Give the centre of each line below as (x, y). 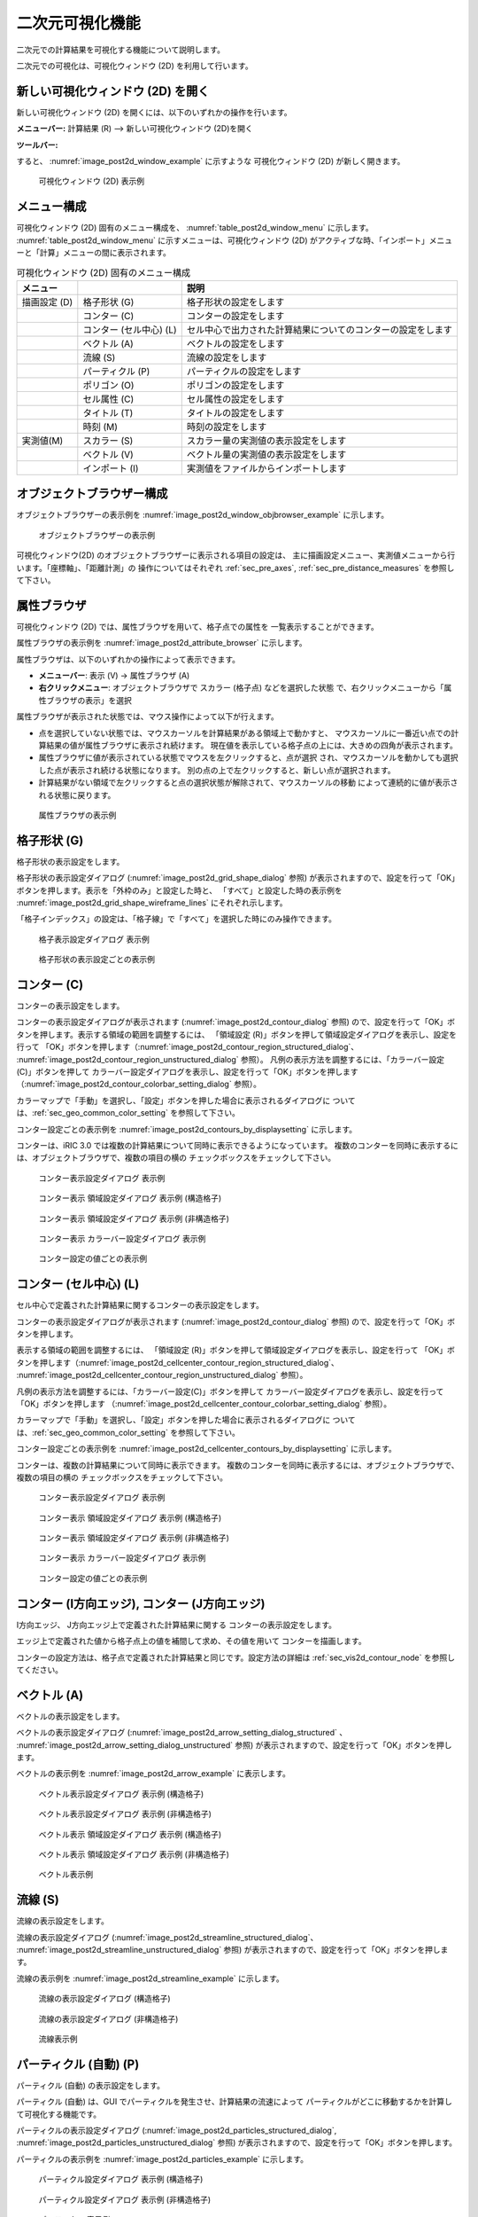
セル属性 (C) (108, 399)
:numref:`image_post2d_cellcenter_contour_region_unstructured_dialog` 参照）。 (162, 1375)
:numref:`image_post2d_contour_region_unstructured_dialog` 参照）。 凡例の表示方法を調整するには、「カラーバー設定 (230, 1059)
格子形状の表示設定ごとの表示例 (96, 960)
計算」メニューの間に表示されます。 (105, 253)
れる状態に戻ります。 (77, 795)
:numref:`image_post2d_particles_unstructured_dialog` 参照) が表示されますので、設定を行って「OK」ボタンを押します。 (237, 2143)
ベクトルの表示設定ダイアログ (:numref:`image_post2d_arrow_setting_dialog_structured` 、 (182, 1733)
